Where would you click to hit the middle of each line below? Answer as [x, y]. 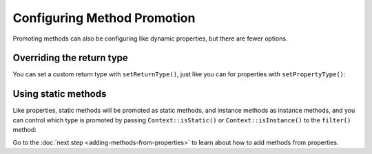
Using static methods [60, 94]
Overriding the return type [71, 58]
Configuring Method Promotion [104, 18]
